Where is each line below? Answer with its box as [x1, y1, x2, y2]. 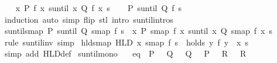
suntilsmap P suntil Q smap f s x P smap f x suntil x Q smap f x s [4, 24, 272, 37]
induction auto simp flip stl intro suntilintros [4, 13, 173, 25]
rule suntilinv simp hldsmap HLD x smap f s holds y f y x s [4, 36, 248, 48]
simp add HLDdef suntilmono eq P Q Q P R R [4, 47, 247, 60]
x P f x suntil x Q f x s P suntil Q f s [15, 2, 182, 13]
